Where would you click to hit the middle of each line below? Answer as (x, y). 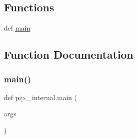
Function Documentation (69, 54)
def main (17, 28)
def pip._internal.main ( (41, 97)
